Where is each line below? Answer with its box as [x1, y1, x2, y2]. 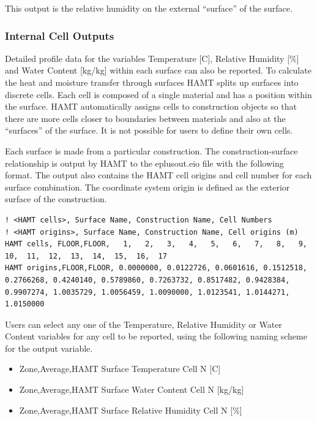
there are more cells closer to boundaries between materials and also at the [5, 112, 286, 124]
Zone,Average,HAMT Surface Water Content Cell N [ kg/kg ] [19, 383, 244, 396]
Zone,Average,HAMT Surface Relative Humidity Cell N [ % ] [19, 403, 242, 416]
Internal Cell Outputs [5, 28, 114, 43]
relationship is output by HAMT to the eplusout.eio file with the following [5, 156, 284, 169]
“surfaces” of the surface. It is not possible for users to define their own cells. [5, 124, 293, 137]
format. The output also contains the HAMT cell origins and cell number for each [5, 169, 312, 181]
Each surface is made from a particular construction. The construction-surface [5, 144, 298, 157]
